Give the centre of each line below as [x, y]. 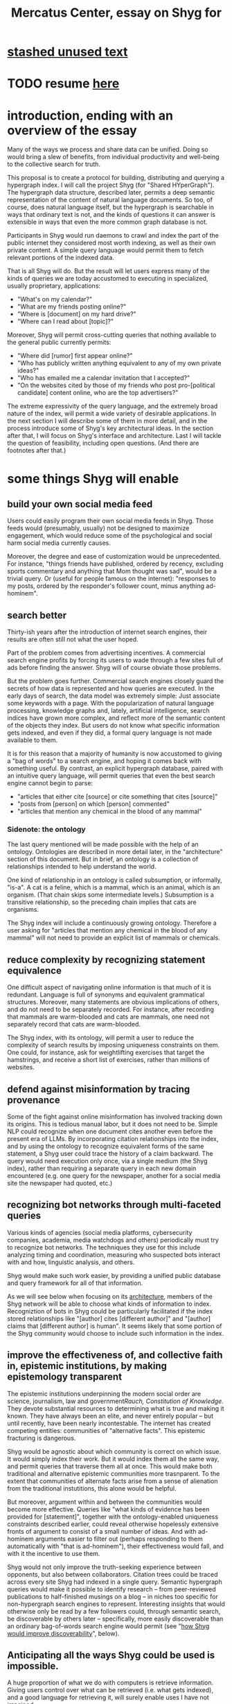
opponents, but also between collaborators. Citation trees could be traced [113, 1574]
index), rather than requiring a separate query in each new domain [102, 1168]
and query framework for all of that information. [75, 1283]
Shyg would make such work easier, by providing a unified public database [114, 1275]
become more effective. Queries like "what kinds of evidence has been [108, 1509]
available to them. [33, 740]
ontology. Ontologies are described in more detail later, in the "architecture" [115, 852]
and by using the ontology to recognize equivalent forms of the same [106, 1146]
